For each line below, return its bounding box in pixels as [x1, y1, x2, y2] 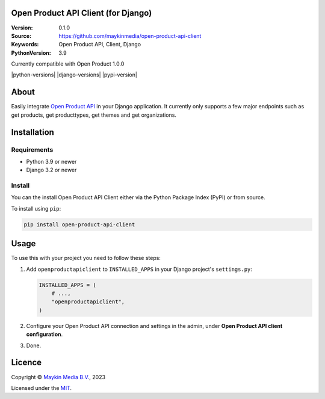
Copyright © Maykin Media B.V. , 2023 [11, 373, 105, 380]
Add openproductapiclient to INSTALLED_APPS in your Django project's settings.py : [26, 265, 253, 273]
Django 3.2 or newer [26, 166, 77, 174]
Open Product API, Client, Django [58, 41, 141, 48]
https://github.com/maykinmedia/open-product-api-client [58, 32, 202, 39]
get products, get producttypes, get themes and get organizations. [11, 111, 177, 119]
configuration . [26, 331, 63, 338]
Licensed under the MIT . [11, 384, 72, 391]
